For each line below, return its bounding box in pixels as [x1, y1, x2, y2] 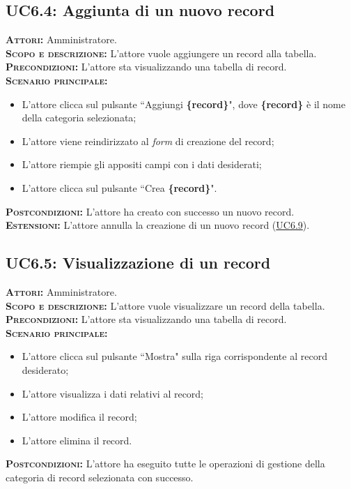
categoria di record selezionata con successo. [6, 469, 194, 484]
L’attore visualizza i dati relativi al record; [22, 386, 204, 400]
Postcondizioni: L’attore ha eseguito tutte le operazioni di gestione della [6, 456, 325, 471]
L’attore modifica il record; [22, 409, 137, 424]
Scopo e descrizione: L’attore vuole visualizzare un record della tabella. [6, 298, 325, 313]
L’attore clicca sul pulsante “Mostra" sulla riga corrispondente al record [22, 349, 327, 363]
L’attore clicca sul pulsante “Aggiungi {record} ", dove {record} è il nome [22, 96, 345, 111]
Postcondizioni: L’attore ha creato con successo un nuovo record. [6, 204, 295, 218]
